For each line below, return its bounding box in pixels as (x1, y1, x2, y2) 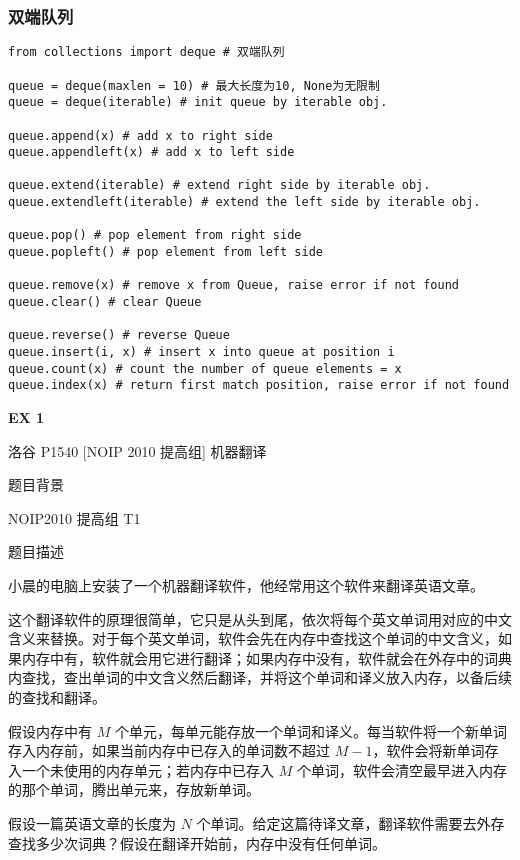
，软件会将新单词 (372, 740, 485, 761)
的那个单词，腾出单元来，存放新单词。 (8, 779, 260, 800)
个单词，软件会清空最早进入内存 (296, 759, 507, 780)
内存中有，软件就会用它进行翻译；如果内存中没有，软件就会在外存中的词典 (21, 647, 512, 668)
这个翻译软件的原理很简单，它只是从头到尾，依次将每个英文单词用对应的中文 (8, 608, 512, 629)
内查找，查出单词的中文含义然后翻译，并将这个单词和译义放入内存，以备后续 (8, 667, 512, 688)
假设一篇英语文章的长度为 (8, 812, 176, 833)
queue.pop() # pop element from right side (8, 228, 302, 243)
